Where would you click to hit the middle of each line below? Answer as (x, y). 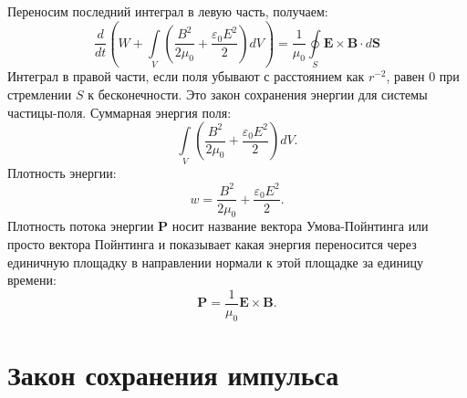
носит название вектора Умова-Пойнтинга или (300, 226)
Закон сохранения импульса (173, 374)
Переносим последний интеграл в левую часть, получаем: (168, 11)
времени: (32, 280)
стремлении (40, 94)
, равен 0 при (423, 76)
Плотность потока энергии (81, 226)
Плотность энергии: (62, 173)
